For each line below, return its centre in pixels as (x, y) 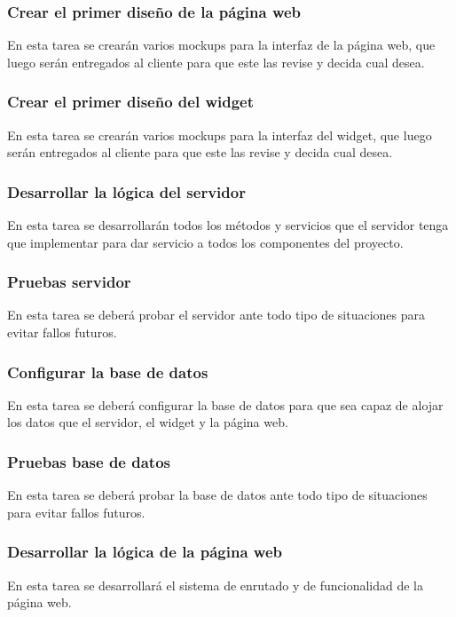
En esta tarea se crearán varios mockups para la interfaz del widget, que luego (220, 134)
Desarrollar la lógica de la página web (145, 552)
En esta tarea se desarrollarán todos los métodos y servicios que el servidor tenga (228, 225)
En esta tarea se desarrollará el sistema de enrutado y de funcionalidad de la (215, 585)
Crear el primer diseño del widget (130, 102)
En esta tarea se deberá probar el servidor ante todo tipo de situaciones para (216, 315)
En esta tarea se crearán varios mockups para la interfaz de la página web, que (221, 45)
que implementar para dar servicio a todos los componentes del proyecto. (205, 242)
